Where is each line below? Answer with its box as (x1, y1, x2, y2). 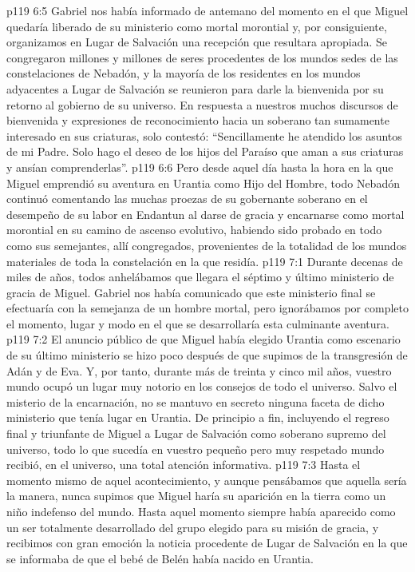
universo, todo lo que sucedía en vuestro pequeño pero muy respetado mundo (6, 440, 385, 457)
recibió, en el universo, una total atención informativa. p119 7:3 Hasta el (6, 456, 361, 473)
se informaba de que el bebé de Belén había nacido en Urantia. (6, 550, 314, 566)
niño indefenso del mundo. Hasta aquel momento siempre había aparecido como (6, 503, 396, 519)
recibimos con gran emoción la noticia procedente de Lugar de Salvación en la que (6, 534, 408, 551)
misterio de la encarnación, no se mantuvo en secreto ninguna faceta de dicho (6, 393, 385, 410)
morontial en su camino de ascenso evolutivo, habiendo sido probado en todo (6, 221, 382, 238)
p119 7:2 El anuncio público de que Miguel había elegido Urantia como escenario (6, 331, 401, 348)
